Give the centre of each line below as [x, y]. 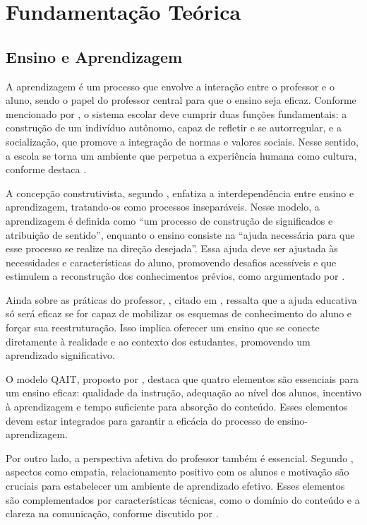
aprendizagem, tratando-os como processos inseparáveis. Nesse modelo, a [163, 207]
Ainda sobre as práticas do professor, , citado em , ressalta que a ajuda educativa [181, 299]
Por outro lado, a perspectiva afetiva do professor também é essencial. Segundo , [180, 458]
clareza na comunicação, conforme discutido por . [112, 513]
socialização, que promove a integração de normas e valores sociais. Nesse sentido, [182, 141]
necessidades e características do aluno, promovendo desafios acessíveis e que [171, 262]
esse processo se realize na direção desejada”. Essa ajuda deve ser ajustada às [172, 248]
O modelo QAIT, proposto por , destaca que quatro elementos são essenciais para [182, 378]
